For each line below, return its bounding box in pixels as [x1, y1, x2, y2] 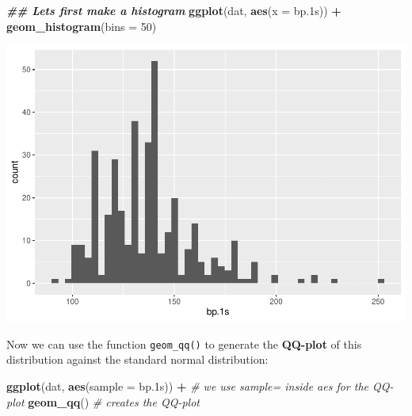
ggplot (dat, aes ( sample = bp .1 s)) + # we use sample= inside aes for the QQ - [6, 377, 394, 394]
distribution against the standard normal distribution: [6, 351, 269, 368]
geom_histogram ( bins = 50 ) [6, 17, 157, 34]
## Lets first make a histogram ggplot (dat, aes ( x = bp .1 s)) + [6, 2, 341, 18]
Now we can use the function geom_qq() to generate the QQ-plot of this [6, 335, 362, 352]
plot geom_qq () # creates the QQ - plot [6, 393, 200, 410]
